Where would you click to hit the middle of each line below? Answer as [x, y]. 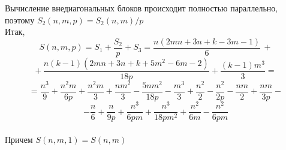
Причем [19, 139]
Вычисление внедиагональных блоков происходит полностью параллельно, [142, 8]
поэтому [20, 19]
